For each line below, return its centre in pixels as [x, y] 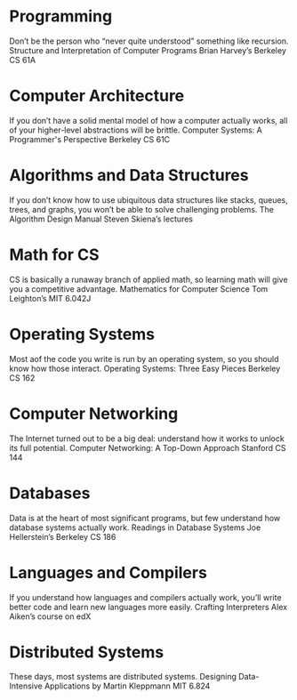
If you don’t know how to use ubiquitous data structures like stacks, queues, [149, 200]
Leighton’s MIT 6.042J [50, 298]
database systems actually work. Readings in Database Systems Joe [135, 527]
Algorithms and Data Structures [129, 176]
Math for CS [54, 254]
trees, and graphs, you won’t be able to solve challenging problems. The [141, 209]
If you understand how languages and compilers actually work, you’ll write [145, 597]
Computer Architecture [97, 96]
